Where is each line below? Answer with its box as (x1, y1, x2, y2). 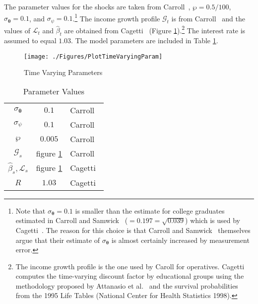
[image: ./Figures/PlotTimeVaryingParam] (24, 53, 163, 60)
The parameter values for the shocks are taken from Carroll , (4, 1, 191, 11)
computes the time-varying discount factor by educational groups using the (15, 271, 244, 281)
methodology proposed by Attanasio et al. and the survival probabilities (15, 280, 238, 291)
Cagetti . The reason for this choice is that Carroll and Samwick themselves (15, 225, 251, 235)
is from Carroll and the (171, 13, 245, 23)
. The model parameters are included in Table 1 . (71, 35, 218, 46)
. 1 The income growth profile (72, 11, 160, 23)
